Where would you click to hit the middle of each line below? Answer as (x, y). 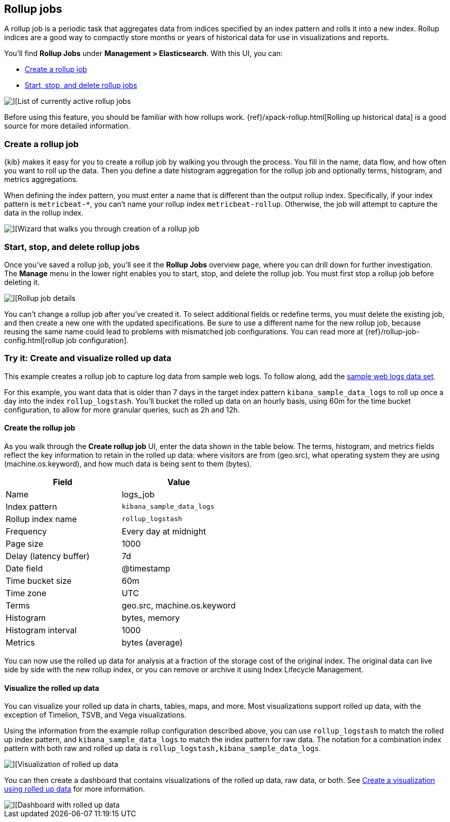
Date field (24, 568)
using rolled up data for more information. (75, 789)
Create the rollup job (40, 428)
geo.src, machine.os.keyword (179, 605)
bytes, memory (151, 618)
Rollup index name (41, 519)
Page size (25, 543)
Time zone (26, 593)
